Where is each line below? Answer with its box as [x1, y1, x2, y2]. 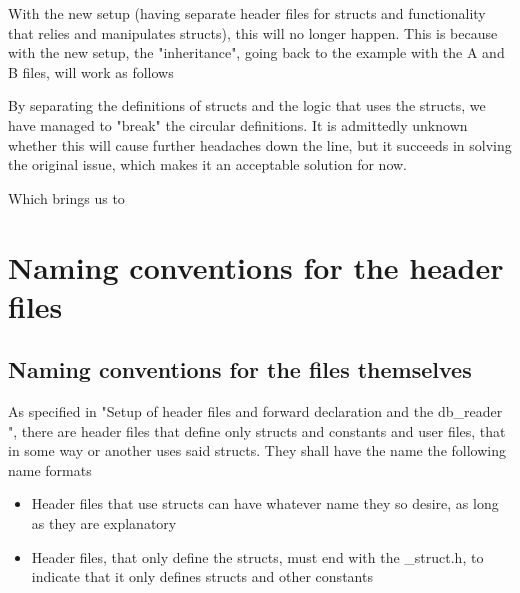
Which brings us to [8, 187, 125, 208]
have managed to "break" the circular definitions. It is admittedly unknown [8, 114, 468, 135]
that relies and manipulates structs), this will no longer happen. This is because [8, 22, 498, 43]
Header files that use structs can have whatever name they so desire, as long [31, 493, 499, 514]
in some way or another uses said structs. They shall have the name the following [8, 440, 506, 461]
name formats [8, 459, 92, 480]
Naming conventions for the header [8, 246, 504, 287]
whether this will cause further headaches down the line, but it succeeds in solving [8, 134, 512, 155]
